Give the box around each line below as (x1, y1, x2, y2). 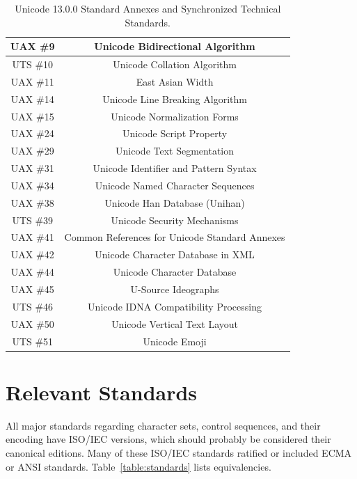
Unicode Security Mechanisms (111, 212, 239, 227)
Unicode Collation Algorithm (113, 57, 237, 72)
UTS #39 (12, 212, 54, 227)
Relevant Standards (6, 377, 198, 406)
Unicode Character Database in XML (95, 247, 255, 262)
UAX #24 (10, 126, 54, 141)
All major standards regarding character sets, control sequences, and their (6, 418, 321, 432)
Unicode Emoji (143, 333, 207, 348)
